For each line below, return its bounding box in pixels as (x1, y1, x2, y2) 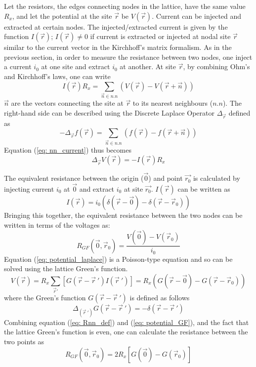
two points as (4, 336, 44, 347)
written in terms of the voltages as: (4, 219, 110, 230)
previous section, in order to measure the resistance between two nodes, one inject (4, 51, 253, 62)
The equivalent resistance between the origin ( (4, 173, 144, 183)
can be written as (177, 183, 230, 194)
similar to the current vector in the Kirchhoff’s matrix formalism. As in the (4, 42, 232, 52)
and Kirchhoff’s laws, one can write (4, 71, 111, 81)
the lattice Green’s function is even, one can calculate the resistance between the (4, 326, 248, 337)
